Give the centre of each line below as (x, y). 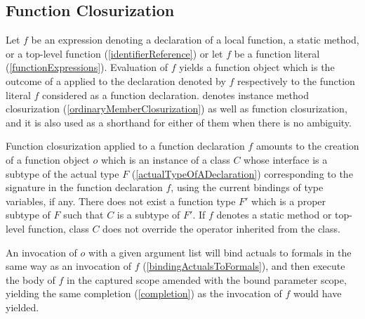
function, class (58, 228)
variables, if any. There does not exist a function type (121, 201)
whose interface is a (286, 159)
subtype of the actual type (62, 173)
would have (317, 293)
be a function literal (277, 53)
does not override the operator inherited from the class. (221, 228)
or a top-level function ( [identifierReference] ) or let (114, 53)
